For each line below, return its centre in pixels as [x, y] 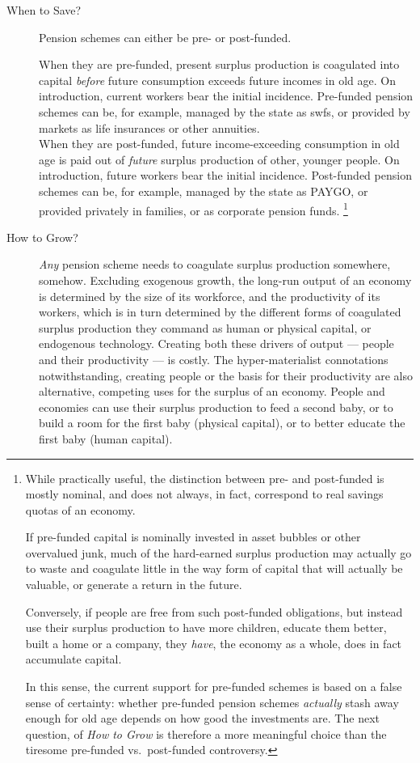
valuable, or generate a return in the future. [134, 585]
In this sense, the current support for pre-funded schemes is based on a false [214, 687]
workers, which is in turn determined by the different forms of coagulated [220, 312]
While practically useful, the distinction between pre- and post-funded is [205, 478]
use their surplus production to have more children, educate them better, [206, 627]
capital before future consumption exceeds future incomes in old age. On [217, 80]
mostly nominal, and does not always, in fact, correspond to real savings [204, 494]
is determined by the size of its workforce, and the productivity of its [210, 296]
